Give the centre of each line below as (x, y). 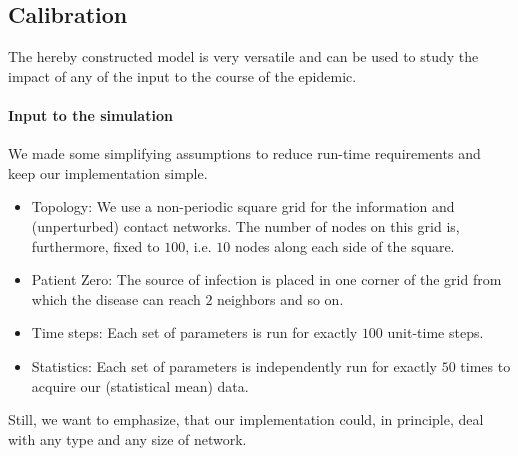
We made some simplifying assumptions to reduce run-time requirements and (244, 153)
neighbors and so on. (280, 298)
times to (485, 365)
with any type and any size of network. (127, 438)
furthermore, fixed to (95, 245)
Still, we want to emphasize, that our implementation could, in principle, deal (246, 419)
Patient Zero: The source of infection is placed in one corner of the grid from (266, 279)
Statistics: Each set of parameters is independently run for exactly (234, 365)
